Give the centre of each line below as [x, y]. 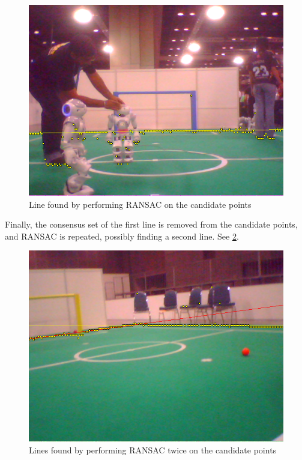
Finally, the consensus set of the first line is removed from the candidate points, [151, 224]
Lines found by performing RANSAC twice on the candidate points [153, 449]
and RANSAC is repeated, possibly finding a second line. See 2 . [122, 236]
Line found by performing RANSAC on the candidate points [140, 204]
